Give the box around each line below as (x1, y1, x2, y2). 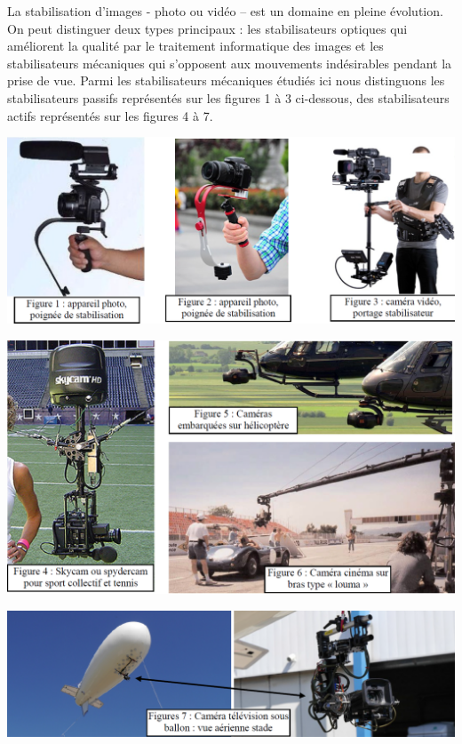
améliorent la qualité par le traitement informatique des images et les (7, 36, 384, 55)
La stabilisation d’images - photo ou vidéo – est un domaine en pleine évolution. (7, 2, 443, 20)
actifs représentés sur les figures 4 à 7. (7, 106, 213, 124)
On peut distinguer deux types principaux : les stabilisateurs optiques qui (7, 19, 408, 37)
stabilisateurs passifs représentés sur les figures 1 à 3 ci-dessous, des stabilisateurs (7, 88, 450, 107)
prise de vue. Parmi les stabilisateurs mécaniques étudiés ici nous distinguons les (7, 71, 445, 90)
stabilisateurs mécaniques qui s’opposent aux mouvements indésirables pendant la (7, 53, 452, 72)
